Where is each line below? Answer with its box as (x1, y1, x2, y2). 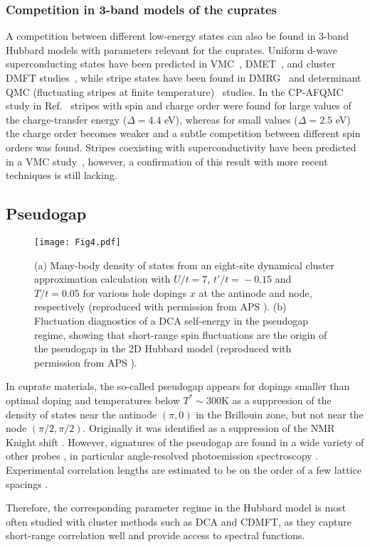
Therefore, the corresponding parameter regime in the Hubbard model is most (6, 500, 347, 515)
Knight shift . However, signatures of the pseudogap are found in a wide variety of (6, 434, 364, 449)
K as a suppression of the (221, 392, 332, 407)
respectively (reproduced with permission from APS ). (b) (34, 299, 287, 314)
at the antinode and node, (199, 285, 312, 300)
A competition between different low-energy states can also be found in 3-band (6, 28, 349, 43)
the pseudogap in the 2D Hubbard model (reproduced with (34, 341, 292, 356)
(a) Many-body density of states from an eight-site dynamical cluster (34, 257, 335, 272)
